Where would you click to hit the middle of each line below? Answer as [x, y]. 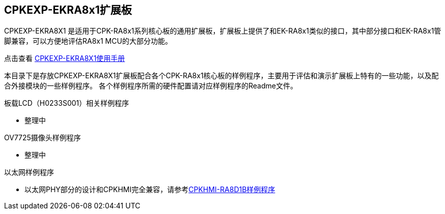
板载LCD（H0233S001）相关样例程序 [67, 103]
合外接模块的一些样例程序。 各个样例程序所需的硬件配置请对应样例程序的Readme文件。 [151, 86]
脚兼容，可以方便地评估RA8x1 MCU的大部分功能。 [88, 41]
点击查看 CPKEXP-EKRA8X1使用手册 [65, 58]
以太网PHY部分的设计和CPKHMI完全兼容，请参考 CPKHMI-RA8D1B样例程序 [150, 190]
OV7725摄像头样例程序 [43, 138]
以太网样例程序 [29, 172]
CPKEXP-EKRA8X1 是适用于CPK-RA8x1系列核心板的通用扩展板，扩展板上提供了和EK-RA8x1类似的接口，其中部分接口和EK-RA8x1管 [223, 31]
